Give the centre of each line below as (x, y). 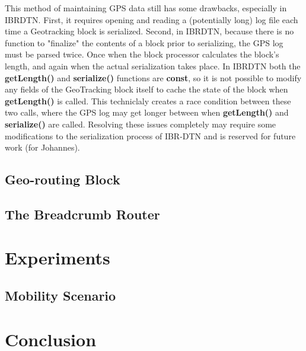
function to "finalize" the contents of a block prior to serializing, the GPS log (144, 42)
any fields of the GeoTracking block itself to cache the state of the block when (146, 89)
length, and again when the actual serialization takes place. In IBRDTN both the (153, 66)
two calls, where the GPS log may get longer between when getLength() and (147, 112)
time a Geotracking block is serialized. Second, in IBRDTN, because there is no (149, 31)
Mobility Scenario (60, 296)
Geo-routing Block (63, 179)
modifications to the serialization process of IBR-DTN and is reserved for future (150, 135)
